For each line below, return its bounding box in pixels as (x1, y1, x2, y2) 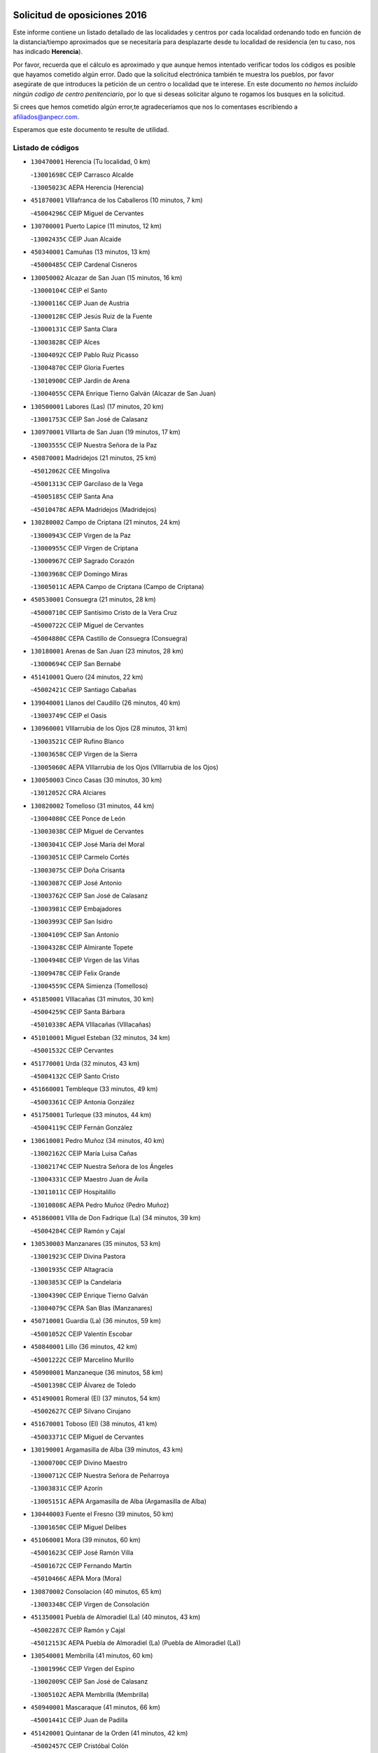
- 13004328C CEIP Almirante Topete (30, 943, 133, 952)
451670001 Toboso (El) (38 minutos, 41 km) (30, 1420, 157, 1428)
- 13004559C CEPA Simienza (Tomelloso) (30, 982, 148, 990)
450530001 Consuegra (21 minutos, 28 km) (30, 595, 157, 604)
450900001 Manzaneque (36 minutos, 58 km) (30, 1368, 164, 1376)
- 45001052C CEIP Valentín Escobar (30, 1329, 133, 1338)
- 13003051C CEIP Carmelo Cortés (30, 853, 129, 862)
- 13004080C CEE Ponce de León (30, 814, 126, 823)
